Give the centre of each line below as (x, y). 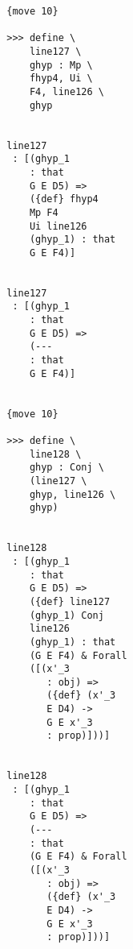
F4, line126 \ (66, 91)
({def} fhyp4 (64, 199)
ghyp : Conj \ (66, 468)
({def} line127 (70, 601)
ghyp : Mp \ (61, 65)
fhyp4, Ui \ (61, 79)
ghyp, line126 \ (73, 494)
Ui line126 (58, 226)
